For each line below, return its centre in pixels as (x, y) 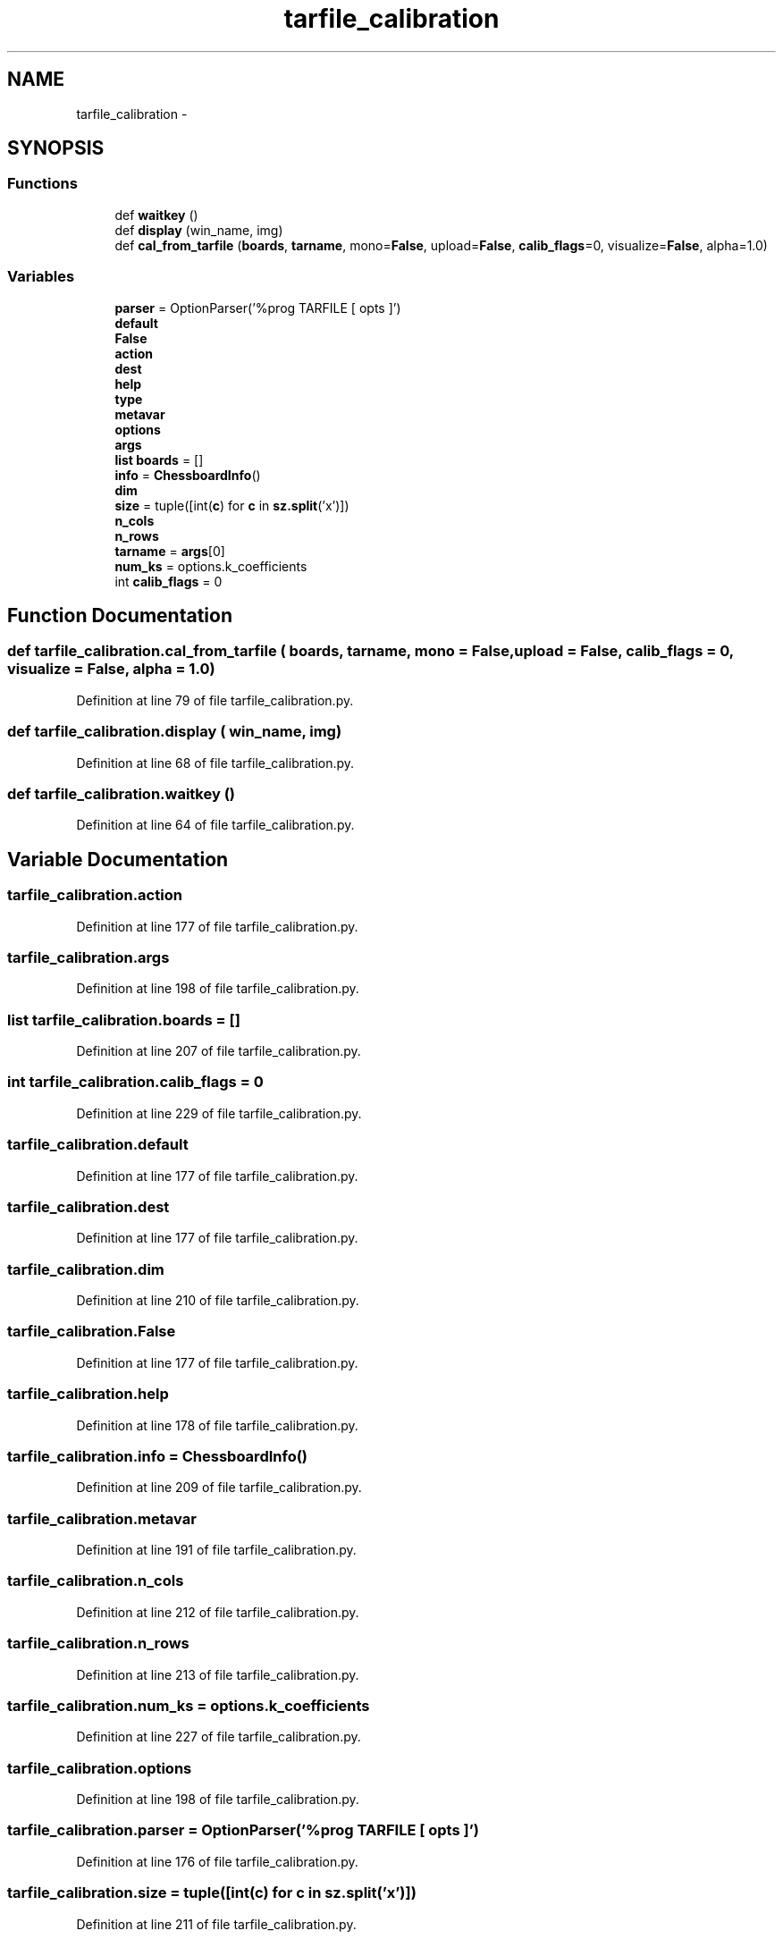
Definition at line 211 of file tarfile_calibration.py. (216, 1924)
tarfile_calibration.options (100, 1768)
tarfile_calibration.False (92, 1332)
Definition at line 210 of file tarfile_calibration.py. (218, 1300)
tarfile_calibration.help (88, 1394)
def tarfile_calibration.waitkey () (122, 793)
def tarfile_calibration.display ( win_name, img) (175, 732)
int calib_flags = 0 (168, 581)
